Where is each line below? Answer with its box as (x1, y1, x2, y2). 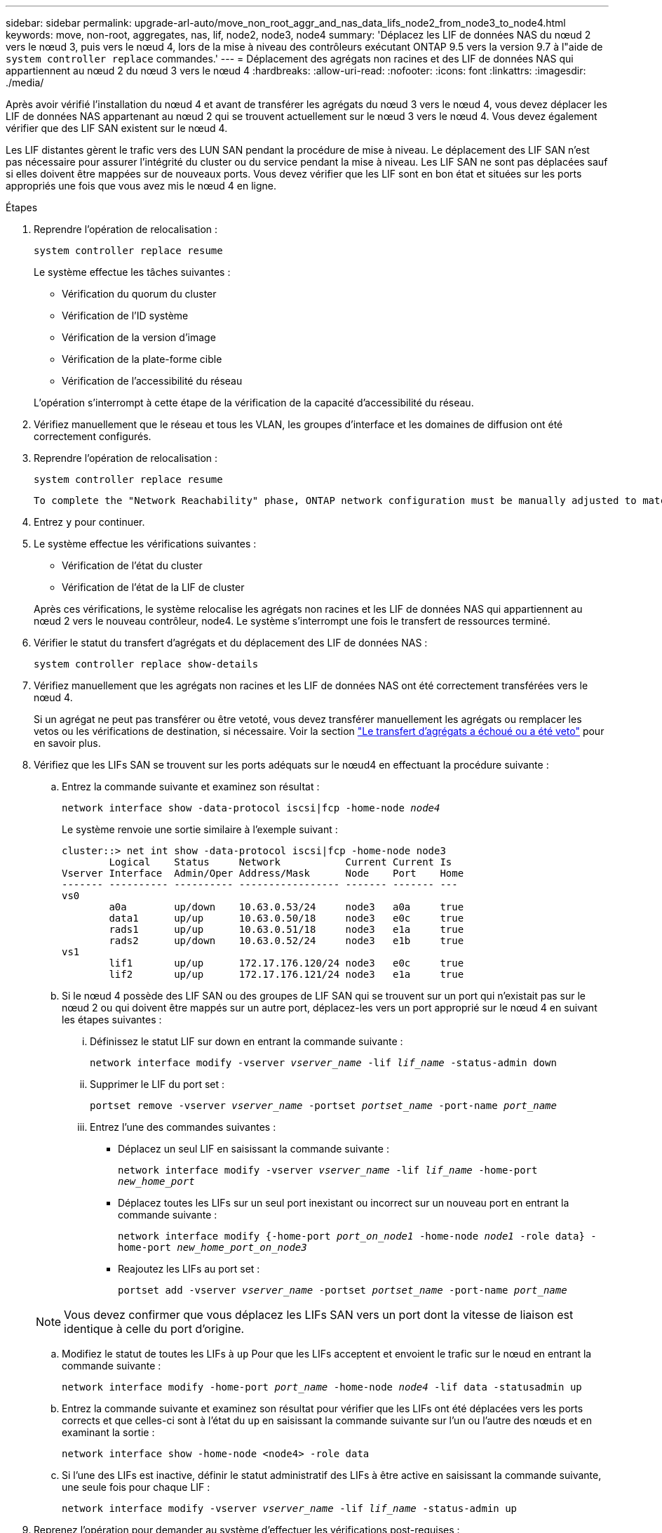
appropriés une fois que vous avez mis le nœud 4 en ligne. (6, 180, 276, 192)
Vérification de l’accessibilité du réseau (62, 375, 243, 387)
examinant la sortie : (62, 1426, 155, 1438)
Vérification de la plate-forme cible (62, 353, 222, 365)
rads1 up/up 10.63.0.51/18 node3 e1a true (109, 924, 464, 935)
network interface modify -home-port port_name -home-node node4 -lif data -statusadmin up (62, 1381, 582, 1393)
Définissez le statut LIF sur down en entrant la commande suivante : (90, 1035, 403, 1047)
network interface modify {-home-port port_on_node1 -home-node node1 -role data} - (118, 1230, 597, 1242)
